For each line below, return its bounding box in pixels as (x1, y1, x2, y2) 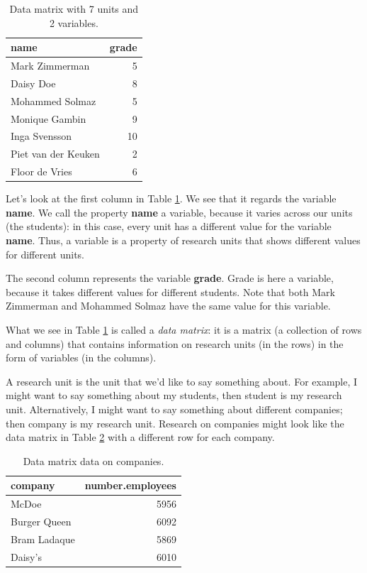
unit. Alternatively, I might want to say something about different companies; (6, 401, 343, 416)
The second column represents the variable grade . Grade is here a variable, (6, 271, 334, 285)
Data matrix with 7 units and (9, 1, 139, 16)
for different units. (6, 246, 85, 261)
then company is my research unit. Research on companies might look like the (6, 415, 344, 430)
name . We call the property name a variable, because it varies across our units (6, 204, 353, 219)
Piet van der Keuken (11, 146, 100, 161)
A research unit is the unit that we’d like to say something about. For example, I (6, 373, 358, 388)
